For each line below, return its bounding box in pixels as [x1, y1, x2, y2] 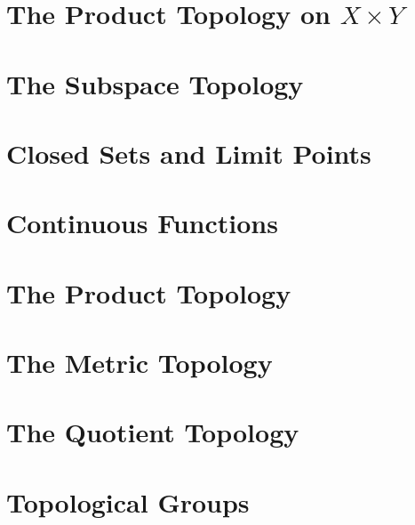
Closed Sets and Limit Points [6, 134, 371, 171]
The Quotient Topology [6, 414, 299, 450]
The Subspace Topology [6, 65, 304, 101]
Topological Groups [6, 483, 250, 520]
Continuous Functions [6, 205, 278, 241]
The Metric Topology [6, 344, 273, 381]
